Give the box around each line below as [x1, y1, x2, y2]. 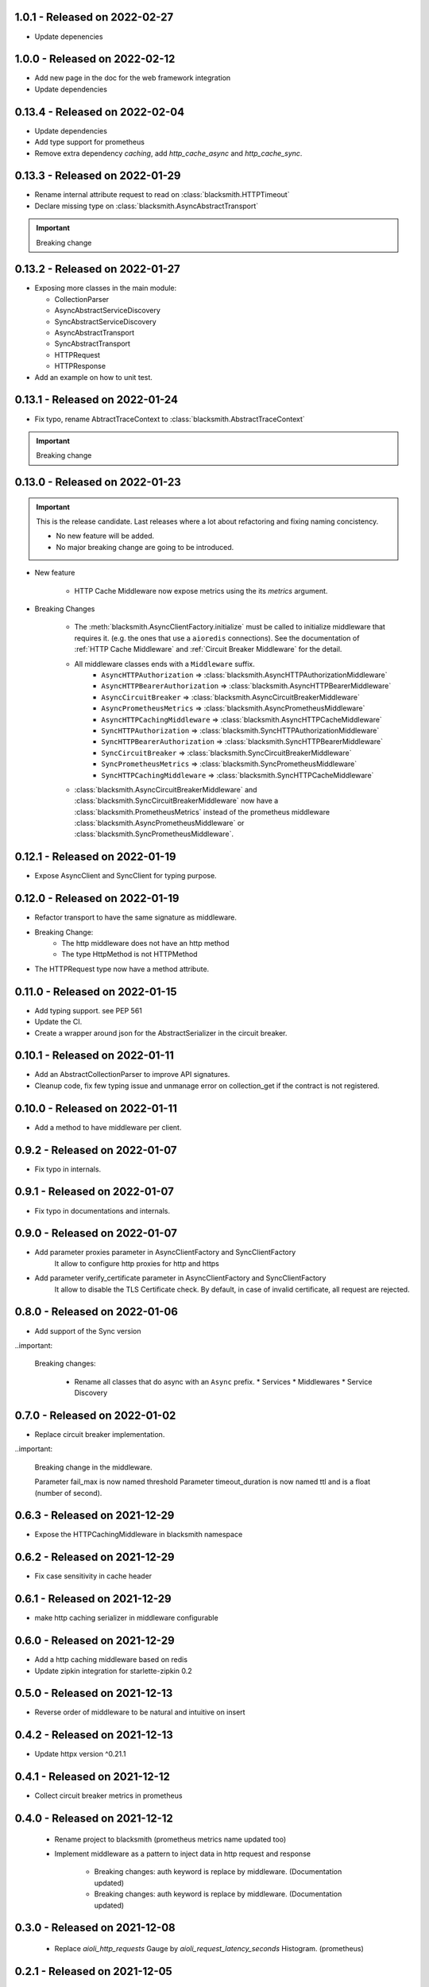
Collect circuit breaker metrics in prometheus [34, 1791, 183, 1800]
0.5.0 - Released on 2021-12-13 [14, 1687, 173, 1700]
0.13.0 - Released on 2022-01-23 [14, 475, 182, 489]
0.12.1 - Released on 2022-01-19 [14, 850, 176, 864]
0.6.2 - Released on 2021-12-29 [14, 1551, 175, 1564]
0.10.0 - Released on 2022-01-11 [14, 1102, 178, 1115]
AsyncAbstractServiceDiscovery [54, 306, 160, 316]
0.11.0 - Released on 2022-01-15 [14, 985, 177, 998]
